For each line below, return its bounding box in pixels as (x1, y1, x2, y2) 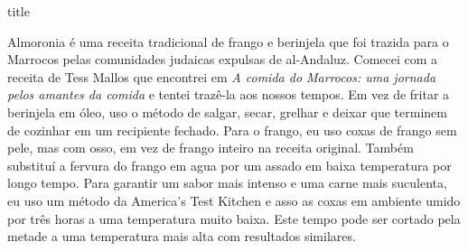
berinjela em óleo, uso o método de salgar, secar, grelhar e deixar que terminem (7, 102, 447, 121)
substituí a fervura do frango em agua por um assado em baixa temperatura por (7, 155, 452, 174)
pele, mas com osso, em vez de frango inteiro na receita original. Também (7, 138, 414, 157)
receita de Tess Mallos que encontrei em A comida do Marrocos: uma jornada (7, 67, 436, 86)
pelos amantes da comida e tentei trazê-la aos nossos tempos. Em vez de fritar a (7, 85, 450, 104)
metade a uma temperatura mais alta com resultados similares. (7, 227, 356, 246)
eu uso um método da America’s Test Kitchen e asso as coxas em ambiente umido (7, 191, 461, 209)
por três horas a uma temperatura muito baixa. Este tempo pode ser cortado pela (7, 209, 461, 228)
